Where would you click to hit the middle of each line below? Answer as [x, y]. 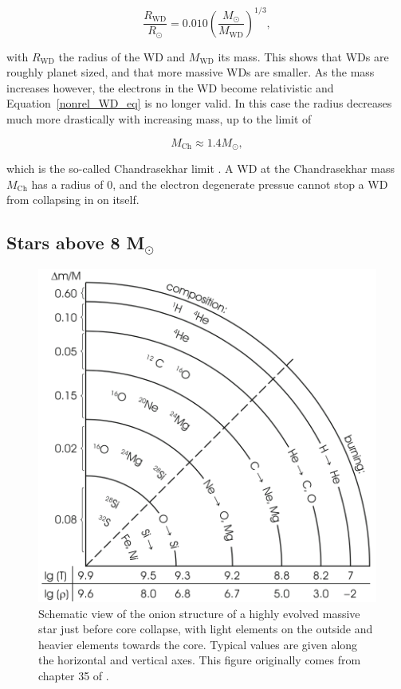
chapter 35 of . [74, 675]
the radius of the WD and [122, 56]
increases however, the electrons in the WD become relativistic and [170, 87]
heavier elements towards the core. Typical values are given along [198, 644]
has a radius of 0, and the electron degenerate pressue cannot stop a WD [210, 184]
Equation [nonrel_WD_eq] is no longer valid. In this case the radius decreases [199, 103]
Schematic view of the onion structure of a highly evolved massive [199, 613]
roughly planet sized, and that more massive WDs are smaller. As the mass [191, 72]
